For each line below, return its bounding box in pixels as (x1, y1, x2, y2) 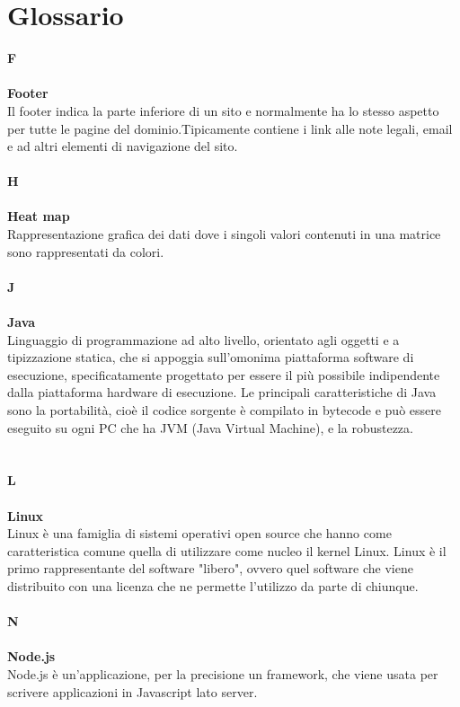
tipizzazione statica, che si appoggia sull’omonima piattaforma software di (7, 348, 414, 367)
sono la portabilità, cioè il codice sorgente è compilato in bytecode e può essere (7, 401, 441, 419)
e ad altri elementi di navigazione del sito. (7, 137, 238, 155)
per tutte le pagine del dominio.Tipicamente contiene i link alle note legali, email (7, 119, 453, 137)
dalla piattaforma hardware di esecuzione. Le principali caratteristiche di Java (7, 383, 437, 402)
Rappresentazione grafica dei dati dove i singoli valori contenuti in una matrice (7, 225, 441, 243)
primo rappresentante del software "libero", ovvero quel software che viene (7, 559, 413, 578)
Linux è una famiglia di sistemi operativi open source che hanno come (7, 524, 392, 543)
